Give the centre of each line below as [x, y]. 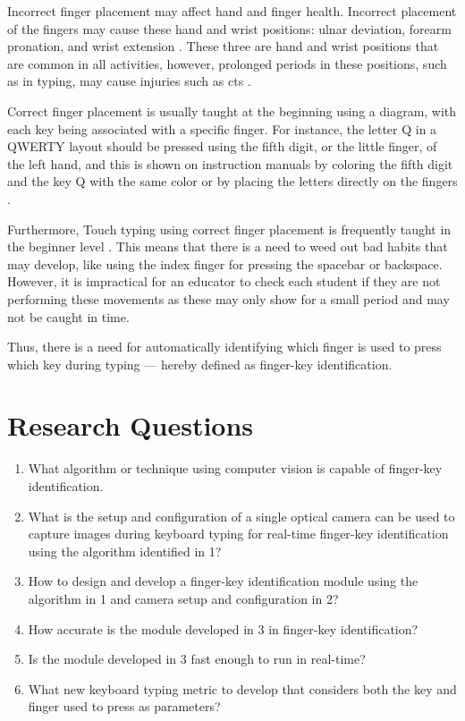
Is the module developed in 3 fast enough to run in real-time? [197, 659]
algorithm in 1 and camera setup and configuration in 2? [183, 598]
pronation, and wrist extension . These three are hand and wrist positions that [223, 46]
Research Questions [131, 425]
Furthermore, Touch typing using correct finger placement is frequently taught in [229, 229]
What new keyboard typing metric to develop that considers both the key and [242, 688]
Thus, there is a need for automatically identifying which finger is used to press [224, 347]
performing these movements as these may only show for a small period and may [228, 298]
